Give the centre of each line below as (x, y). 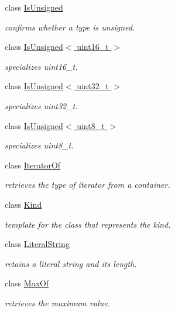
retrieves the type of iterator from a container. (88, 185)
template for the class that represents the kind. (88, 224)
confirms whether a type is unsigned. (70, 27)
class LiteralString (37, 244)
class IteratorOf (33, 165)
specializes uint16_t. (41, 66)
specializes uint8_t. (39, 145)
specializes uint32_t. (41, 105)
